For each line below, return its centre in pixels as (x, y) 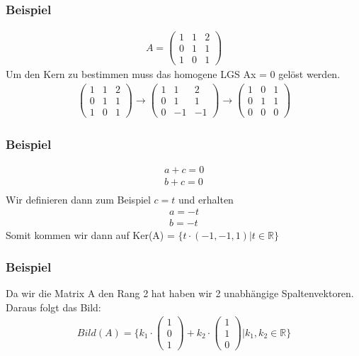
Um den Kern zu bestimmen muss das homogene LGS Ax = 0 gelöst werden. (173, 74)
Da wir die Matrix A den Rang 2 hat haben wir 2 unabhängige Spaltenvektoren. (180, 293)
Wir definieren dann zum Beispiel (78, 199)
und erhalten (206, 199)
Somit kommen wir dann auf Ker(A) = (90, 235)
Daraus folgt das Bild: (53, 307)
